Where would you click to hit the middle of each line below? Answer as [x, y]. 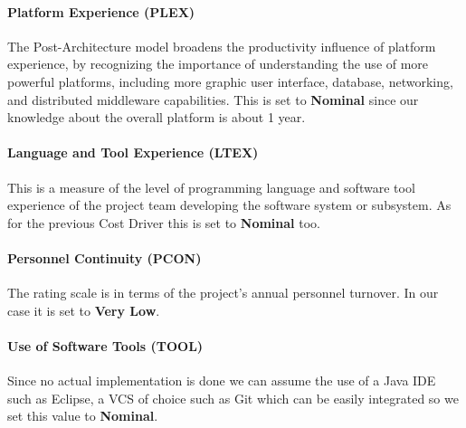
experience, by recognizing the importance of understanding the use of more [218, 64]
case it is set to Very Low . [84, 310]
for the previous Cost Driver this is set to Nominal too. [164, 222]
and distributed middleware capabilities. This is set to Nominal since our [213, 99]
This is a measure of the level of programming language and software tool [211, 187]
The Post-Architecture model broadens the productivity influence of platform [222, 46]
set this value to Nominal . [83, 416]
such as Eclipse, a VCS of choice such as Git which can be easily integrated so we [233, 398]
